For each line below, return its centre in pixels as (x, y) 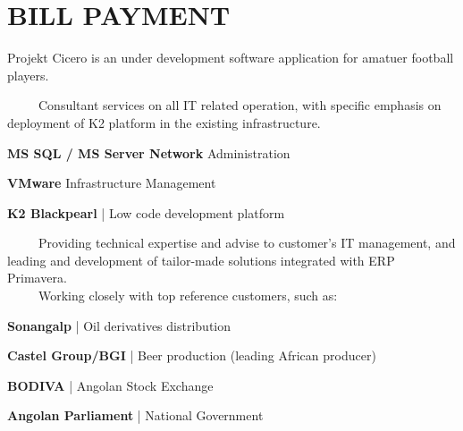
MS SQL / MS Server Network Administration (149, 152)
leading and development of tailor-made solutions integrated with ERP (201, 260)
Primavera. (37, 278)
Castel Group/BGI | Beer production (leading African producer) (192, 355)
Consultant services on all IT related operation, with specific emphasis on (240, 105)
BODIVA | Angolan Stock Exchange (110, 385)
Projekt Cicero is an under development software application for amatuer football (231, 58)
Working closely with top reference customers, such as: (188, 296)
